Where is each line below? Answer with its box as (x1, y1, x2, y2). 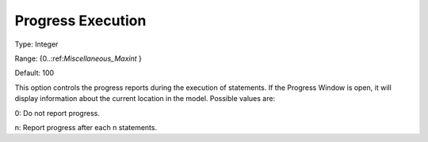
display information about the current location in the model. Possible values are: (14, 94, 276, 103)
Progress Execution (14, 12, 147, 29)
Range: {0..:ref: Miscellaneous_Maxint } (14, 54, 142, 63)
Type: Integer (14, 39, 59, 49)
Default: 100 (14, 68, 55, 78)
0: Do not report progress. (14, 108, 101, 118)
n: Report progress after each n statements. (14, 122, 158, 132)
